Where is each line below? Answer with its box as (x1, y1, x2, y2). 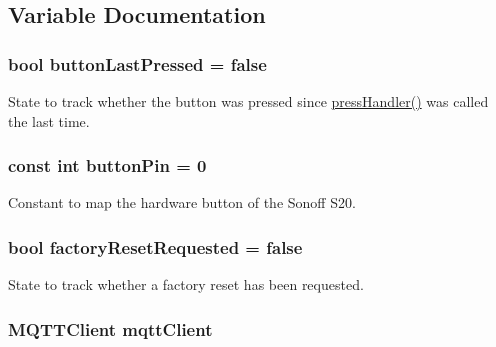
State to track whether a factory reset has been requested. (8, 274, 364, 295)
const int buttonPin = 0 (8, 153, 207, 178)
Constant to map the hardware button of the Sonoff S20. (8, 192, 356, 213)
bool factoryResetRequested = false (8, 234, 303, 259)
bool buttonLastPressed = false (8, 51, 267, 76)
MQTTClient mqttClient (8, 316, 213, 341)
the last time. (8, 110, 90, 131)
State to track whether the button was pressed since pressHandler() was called (8, 91, 489, 111)
